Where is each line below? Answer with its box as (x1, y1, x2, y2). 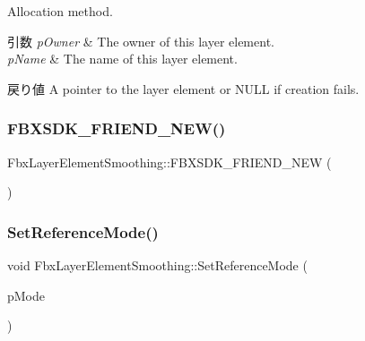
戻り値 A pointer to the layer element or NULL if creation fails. (7, 79, 360, 98)
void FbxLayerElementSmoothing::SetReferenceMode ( (7, 256, 308, 274)
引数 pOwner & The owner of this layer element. (7, 31, 274, 50)
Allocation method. (7, 2, 113, 20)
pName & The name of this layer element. (7, 49, 238, 68)
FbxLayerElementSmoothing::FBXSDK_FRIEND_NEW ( (7, 152, 332, 171)
